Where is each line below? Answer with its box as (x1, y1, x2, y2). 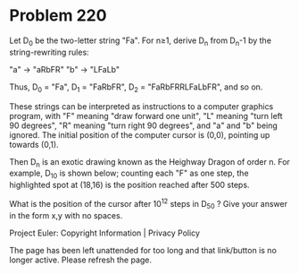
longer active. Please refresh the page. (9, 254, 153, 265)
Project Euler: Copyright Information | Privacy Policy (9, 227, 201, 238)
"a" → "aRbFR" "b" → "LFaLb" (9, 64, 120, 74)
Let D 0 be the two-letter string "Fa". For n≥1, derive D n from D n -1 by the (9, 35, 272, 47)
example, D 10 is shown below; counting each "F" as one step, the (9, 167, 249, 181)
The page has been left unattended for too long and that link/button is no (9, 244, 277, 255)
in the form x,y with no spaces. (9, 210, 123, 220)
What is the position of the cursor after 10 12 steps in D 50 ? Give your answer (9, 197, 288, 211)
